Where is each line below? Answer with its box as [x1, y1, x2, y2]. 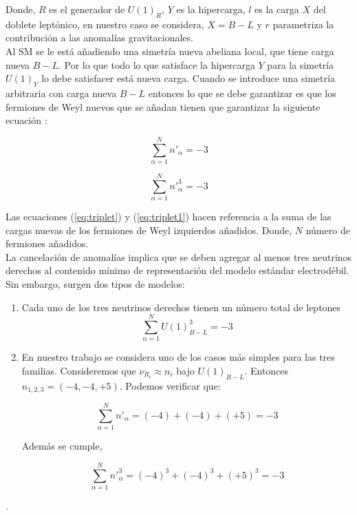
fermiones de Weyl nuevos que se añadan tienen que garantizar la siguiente [6, 99, 321, 114]
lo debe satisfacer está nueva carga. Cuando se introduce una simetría [41, 71, 335, 85]
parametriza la [272, 17, 334, 31]
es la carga [255, 2, 299, 16]
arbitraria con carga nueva [6, 85, 117, 100]
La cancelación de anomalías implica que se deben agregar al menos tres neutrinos [6, 249, 352, 264]
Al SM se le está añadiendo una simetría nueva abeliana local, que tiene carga [6, 43, 334, 58]
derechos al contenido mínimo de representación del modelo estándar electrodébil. [6, 263, 349, 277]
